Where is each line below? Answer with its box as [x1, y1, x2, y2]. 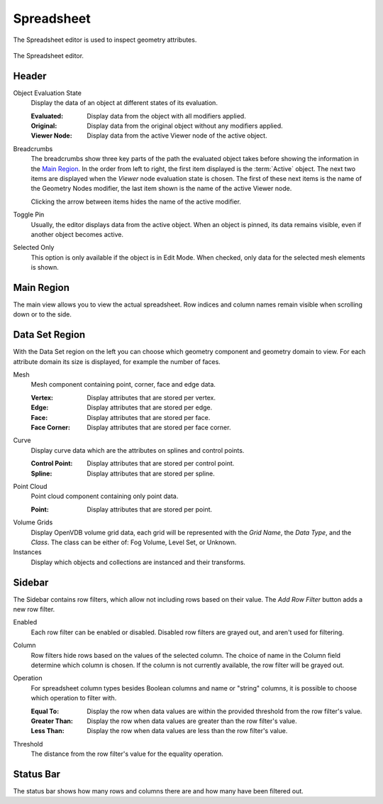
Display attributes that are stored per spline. [87, 469, 216, 478]
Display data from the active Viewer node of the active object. [87, 131, 267, 140]
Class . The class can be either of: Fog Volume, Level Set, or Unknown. [30, 538, 237, 546]
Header [13, 70, 47, 82]
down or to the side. [13, 310, 72, 319]
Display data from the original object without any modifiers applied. [87, 121, 283, 131]
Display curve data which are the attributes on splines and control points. [30, 446, 245, 454]
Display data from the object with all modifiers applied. [87, 111, 246, 120]
